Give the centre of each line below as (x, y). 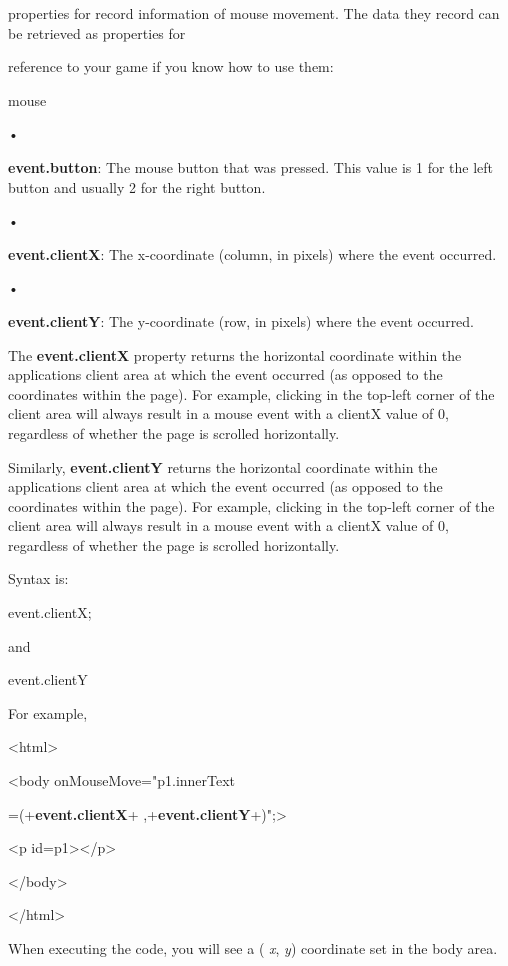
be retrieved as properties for (97, 32)
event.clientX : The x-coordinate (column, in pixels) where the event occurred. (252, 253)
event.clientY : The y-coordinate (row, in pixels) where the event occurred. (241, 320)
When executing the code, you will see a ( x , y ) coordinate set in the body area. (253, 948)
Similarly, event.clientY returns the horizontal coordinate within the (223, 466)
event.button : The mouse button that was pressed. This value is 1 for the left (251, 166)
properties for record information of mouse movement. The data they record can (254, 13)
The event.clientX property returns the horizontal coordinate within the (235, 354)
